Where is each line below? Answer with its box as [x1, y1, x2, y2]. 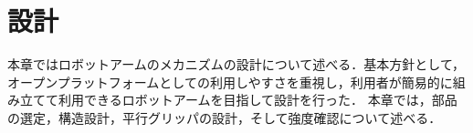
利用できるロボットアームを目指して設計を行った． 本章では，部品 [58, 90, 457, 109]
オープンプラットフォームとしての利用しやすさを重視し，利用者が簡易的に [7, 72, 453, 91]
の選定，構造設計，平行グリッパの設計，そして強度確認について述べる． [7, 107, 442, 127]
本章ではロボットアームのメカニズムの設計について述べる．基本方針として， [7, 55, 465, 74]
